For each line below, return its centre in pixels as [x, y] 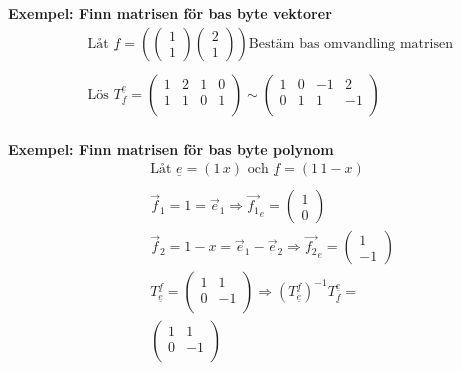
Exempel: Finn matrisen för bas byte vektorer [170, 13]
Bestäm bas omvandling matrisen [350, 43]
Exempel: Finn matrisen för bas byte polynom [171, 148]
